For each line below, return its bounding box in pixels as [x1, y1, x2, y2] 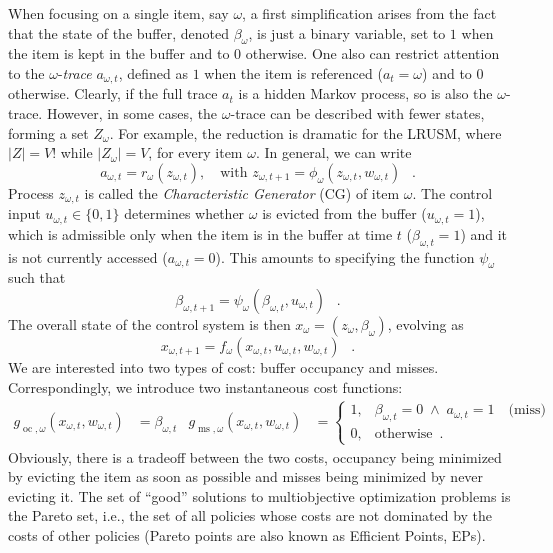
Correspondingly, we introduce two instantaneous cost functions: [8, 376, 403, 397]
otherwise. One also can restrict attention [245, 43, 500, 64]
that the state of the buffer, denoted [8, 22, 230, 43]
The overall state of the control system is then [8, 313, 291, 334]
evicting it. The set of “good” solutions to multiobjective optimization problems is [8, 485, 511, 506]
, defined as [118, 62, 188, 83]
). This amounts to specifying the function [215, 246, 475, 267]
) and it [460, 223, 508, 244]
